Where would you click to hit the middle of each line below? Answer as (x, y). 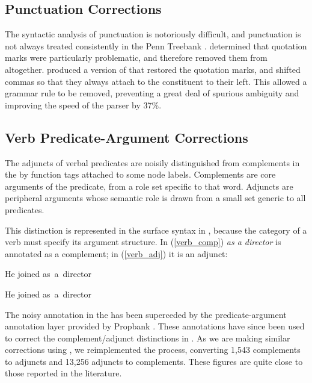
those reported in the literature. (63, 373)
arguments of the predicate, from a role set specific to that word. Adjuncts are (149, 186)
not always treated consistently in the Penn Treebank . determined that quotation (156, 45)
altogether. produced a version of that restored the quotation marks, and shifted (153, 69)
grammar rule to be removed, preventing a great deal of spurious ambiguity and (152, 93)
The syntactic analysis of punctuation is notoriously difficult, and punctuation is (153, 34)
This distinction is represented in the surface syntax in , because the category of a (156, 230)
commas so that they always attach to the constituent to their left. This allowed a (156, 81)
